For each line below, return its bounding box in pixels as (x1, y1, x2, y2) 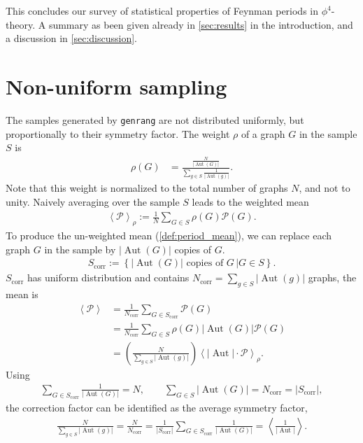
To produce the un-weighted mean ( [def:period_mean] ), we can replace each (6, 228, 332, 242)
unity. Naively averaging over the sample (6, 195, 180, 209)
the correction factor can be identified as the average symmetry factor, (6, 400, 308, 415)
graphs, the (308, 270, 357, 285)
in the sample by (44, 241, 116, 256)
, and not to (299, 181, 350, 195)
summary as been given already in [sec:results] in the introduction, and (48, 17, 353, 31)
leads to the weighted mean (192, 195, 309, 209)
